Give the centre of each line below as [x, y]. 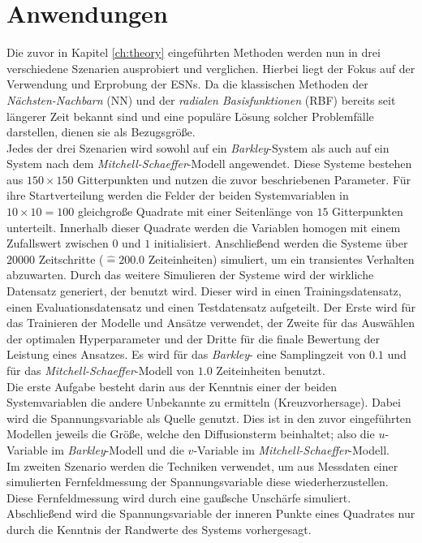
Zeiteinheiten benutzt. [271, 370]
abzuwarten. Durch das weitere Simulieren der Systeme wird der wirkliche [190, 275]
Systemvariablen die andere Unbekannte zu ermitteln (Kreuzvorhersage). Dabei [204, 402]
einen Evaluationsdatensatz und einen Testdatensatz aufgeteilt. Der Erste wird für [211, 306]
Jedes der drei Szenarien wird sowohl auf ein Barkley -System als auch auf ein [198, 147]
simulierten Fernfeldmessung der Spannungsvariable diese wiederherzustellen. [198, 482]
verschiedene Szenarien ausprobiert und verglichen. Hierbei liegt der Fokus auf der [211, 68]
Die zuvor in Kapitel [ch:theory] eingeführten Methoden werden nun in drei [194, 52]
